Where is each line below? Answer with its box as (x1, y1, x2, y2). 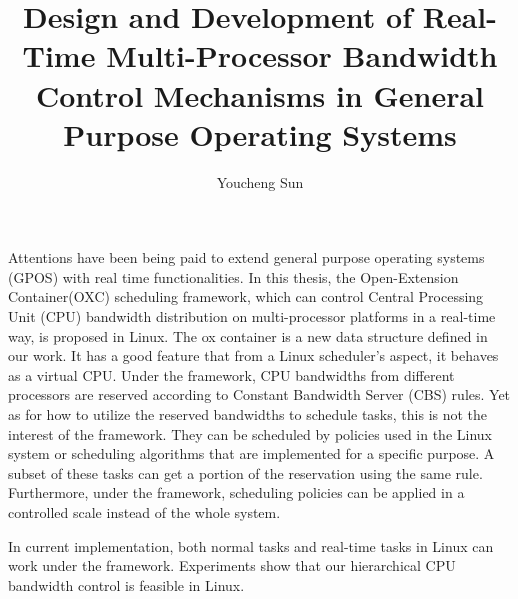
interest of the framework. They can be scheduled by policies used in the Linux (8, 423, 492, 444)
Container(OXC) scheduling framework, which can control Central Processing (8, 286, 484, 307)
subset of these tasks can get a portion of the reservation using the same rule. (8, 462, 483, 483)
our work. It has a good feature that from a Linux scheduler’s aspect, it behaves (8, 345, 499, 366)
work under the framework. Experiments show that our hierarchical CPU (8, 555, 456, 576)
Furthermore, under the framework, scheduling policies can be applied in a (8, 482, 465, 503)
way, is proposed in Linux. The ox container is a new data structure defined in (8, 325, 488, 346)
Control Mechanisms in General (35, 74, 485, 115)
